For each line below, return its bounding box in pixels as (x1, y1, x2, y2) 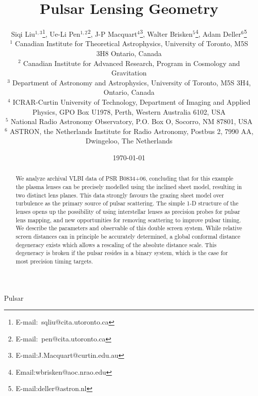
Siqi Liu (11, 28, 35, 39)
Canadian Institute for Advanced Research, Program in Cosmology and (23, 58, 240, 68)
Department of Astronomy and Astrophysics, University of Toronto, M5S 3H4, (12, 77, 251, 87)
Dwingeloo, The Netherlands (85, 135, 173, 146)
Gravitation (111, 67, 147, 78)
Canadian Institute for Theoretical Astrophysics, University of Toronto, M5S (15, 38, 248, 49)
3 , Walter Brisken (140, 27, 193, 39)
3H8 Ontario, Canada (96, 48, 162, 58)
